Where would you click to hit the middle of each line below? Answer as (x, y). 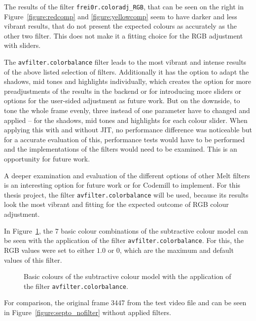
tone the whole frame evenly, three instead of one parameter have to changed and (127, 110)
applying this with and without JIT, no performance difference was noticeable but (128, 130)
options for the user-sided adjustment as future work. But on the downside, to (122, 100)
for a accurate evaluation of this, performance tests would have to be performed (125, 139)
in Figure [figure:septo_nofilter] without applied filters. (88, 312)
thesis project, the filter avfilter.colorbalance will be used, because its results (126, 194)
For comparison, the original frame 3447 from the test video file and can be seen (125, 302)
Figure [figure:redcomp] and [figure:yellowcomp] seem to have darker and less (121, 16)
